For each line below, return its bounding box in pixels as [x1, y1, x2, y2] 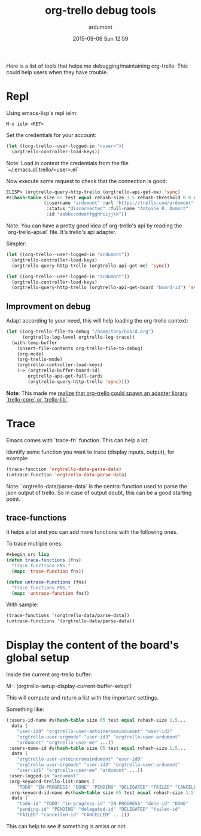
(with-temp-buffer [11, 339, 58, 346]
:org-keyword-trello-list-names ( [8, 779, 95, 785]
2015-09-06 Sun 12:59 [72, 35, 129, 42]
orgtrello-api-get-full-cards [28, 373, 103, 379]
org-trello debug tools [44, 4, 157, 17]
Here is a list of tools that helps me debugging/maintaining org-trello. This [6, 62, 188, 69]
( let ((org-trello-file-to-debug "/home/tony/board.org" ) [6, 329, 154, 335]
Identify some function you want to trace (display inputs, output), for [6, 448, 175, 455]
